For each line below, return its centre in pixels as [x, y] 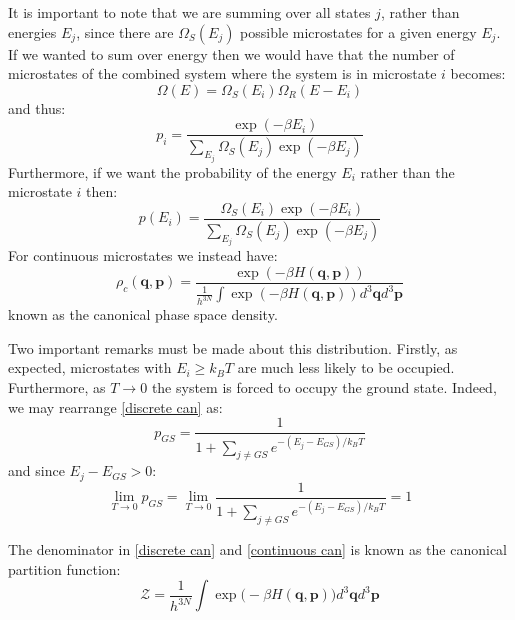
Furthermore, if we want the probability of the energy [172, 171]
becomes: [478, 73]
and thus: [37, 107]
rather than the [407, 171]
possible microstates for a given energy [358, 31]
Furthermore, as [57, 386]
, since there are [125, 31]
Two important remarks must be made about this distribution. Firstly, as [233, 347]
